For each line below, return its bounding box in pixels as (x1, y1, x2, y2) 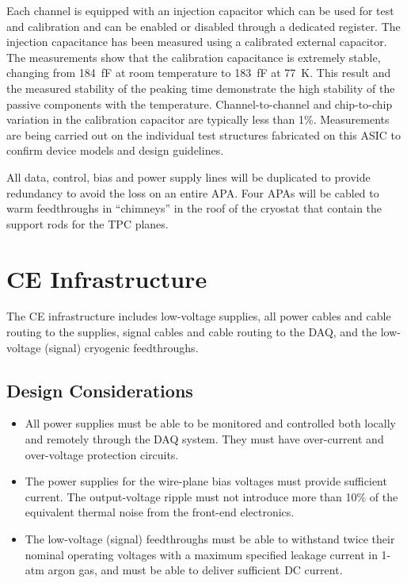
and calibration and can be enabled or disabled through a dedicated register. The (6, 17, 401, 34)
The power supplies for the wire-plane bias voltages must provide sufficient (25, 473, 387, 489)
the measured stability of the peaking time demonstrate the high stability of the (6, 79, 395, 96)
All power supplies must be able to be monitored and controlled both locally (25, 415, 396, 431)
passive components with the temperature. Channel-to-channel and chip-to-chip (6, 95, 393, 112)
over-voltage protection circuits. (25, 446, 179, 462)
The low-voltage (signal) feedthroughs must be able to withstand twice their (25, 530, 395, 547)
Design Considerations (6, 378, 193, 402)
